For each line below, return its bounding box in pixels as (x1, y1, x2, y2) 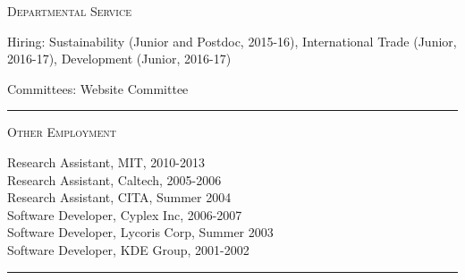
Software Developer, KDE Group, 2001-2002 (7, 240, 249, 259)
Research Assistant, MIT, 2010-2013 (7, 152, 206, 171)
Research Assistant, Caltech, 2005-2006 (7, 170, 222, 189)
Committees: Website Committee (7, 79, 189, 98)
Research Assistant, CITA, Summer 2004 (7, 188, 232, 207)
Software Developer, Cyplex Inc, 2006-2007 (7, 205, 242, 224)
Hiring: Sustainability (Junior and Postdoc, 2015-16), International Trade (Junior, (7, 31, 457, 50)
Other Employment (7, 123, 116, 141)
